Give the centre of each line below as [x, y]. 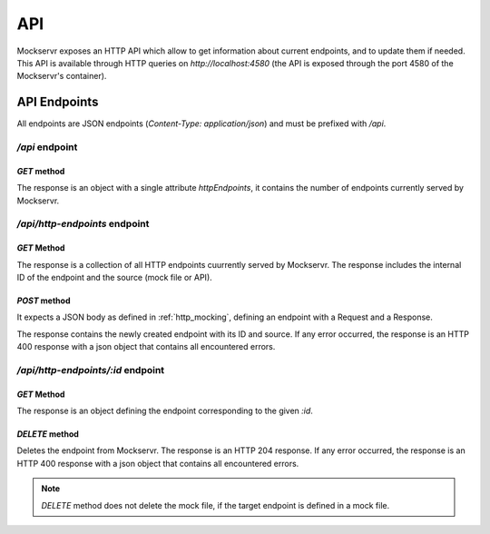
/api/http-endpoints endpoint [83, 224]
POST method [44, 301]
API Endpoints [58, 102]
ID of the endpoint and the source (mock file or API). [114, 277]
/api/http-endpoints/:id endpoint [91, 370]
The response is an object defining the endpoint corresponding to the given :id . [165, 411]
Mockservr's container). [62, 76]
